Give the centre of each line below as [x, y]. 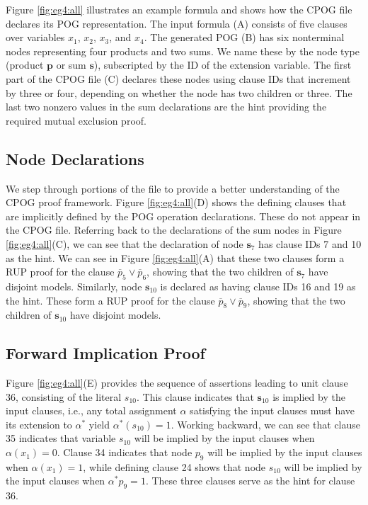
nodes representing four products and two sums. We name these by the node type [183, 51]
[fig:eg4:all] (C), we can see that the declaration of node [125, 243]
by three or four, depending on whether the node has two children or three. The [179, 92]
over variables [35, 37]
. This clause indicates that [195, 396]
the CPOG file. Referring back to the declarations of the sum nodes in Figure [174, 230]
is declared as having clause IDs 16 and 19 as [258, 286]
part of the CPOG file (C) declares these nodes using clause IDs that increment [178, 78]
